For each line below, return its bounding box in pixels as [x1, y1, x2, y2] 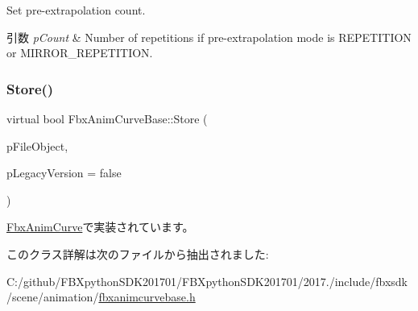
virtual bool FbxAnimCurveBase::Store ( [6, 110, 208, 126]
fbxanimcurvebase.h [98, 288, 196, 305]
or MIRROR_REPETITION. [6, 44, 153, 61]
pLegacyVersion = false [6, 164, 122, 181]
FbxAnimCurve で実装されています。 [6, 218, 194, 235]
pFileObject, [6, 137, 68, 154]
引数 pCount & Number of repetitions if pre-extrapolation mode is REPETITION [6, 28, 412, 45]
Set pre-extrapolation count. [6, 2, 146, 18]
